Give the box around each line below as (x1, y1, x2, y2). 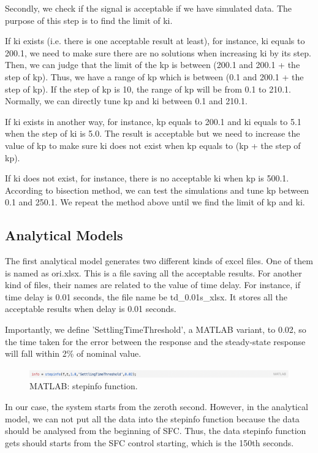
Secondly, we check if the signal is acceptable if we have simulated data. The (5, 2, 292, 14)
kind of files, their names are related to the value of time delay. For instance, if (5, 278, 301, 291)
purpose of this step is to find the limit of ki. (5, 13, 173, 26)
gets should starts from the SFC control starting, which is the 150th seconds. (5, 436, 294, 449)
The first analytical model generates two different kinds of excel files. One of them (5, 254, 313, 267)
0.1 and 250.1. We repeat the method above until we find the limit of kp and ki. (5, 196, 305, 208)
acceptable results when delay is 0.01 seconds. (5, 302, 176, 315)
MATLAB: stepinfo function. (29, 379, 138, 392)
